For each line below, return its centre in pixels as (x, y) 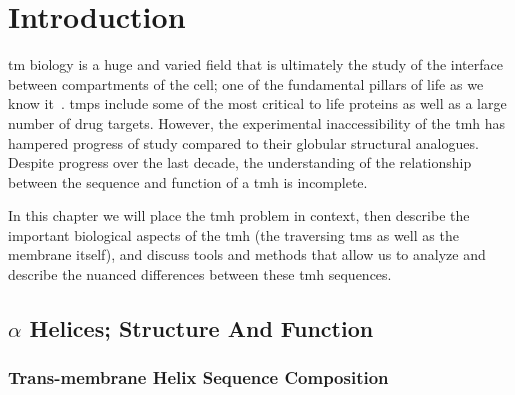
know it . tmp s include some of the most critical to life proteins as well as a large (257, 103)
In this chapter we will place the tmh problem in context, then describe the (239, 215)
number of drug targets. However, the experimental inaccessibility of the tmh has (257, 122)
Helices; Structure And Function (201, 328)
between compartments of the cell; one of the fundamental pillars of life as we (246, 83)
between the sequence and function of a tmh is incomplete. (188, 181)
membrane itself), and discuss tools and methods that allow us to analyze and (247, 254)
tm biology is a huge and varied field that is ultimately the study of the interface (255, 64)
